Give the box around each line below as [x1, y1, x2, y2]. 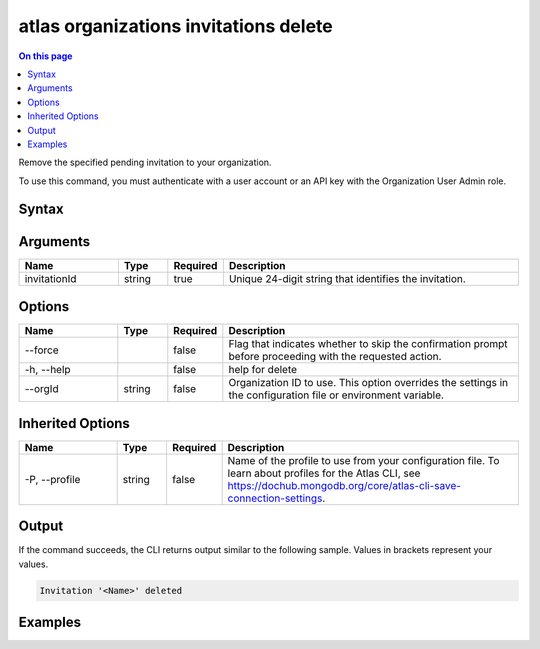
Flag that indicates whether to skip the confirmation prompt [228, 337, 509, 351]
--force [24, 343, 59, 357]
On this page [18, 50, 73, 62]
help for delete [228, 363, 298, 377]
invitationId [24, 271, 77, 285]
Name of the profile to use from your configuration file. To [227, 453, 500, 467]
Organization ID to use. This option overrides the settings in [228, 376, 509, 390]
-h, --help [24, 363, 71, 377]
